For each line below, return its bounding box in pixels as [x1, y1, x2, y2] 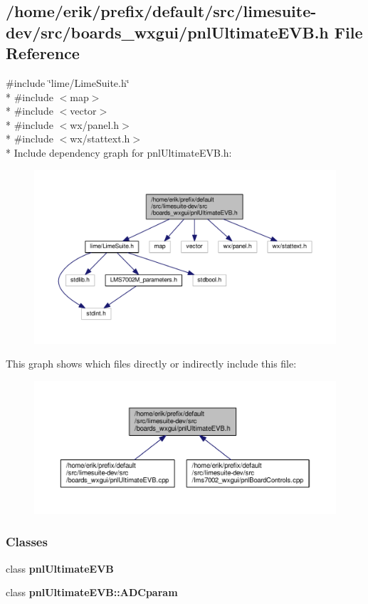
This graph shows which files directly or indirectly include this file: [6, 356, 297, 371]
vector [70, 103, 97, 118]
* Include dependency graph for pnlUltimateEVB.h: [6, 145, 232, 160]
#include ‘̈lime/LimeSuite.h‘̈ [6, 75, 130, 90]
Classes [6, 533, 48, 551]
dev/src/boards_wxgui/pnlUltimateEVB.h [6, 21, 329, 43]
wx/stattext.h [70, 131, 130, 146]
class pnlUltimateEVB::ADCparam [6, 585, 178, 600]
